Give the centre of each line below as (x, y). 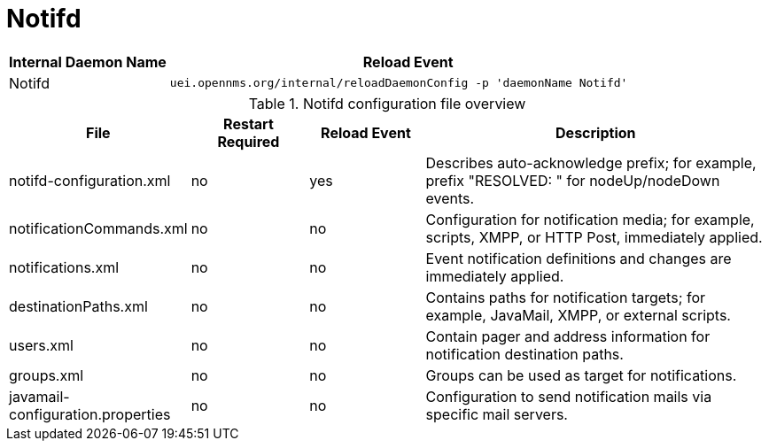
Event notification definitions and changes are (579, 258)
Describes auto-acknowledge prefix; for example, (591, 162)
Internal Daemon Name (88, 62)
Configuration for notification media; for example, (590, 219)
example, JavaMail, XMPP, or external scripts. (578, 315)
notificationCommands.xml (98, 228)
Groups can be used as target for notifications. (581, 375)
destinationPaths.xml (78, 306)
